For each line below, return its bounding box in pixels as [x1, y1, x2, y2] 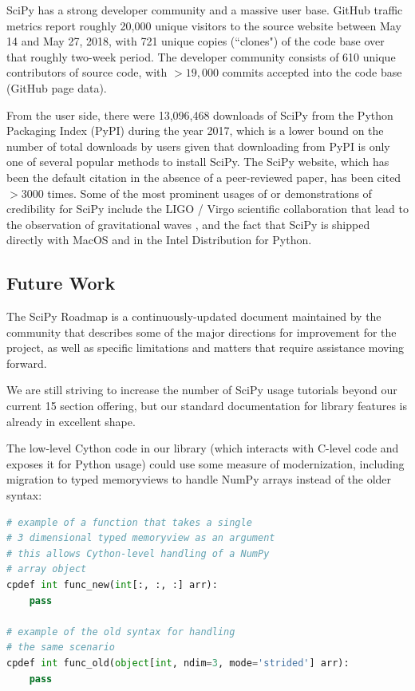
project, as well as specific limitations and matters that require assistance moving [6, 339, 405, 356]
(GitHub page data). [6, 79, 107, 96]
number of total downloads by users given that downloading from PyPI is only [6, 137, 390, 154]
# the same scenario [6, 642, 116, 653]
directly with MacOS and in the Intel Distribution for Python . [6, 231, 312, 248]
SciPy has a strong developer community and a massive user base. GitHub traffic [6, 2, 403, 18]
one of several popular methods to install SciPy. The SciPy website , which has [6, 153, 389, 170]
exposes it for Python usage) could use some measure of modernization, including [6, 455, 405, 472]
